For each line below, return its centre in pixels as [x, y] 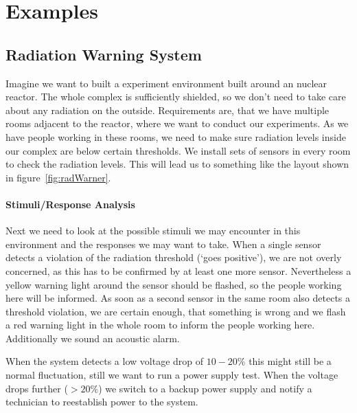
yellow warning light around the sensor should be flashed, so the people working [174, 284]
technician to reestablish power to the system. [102, 402]
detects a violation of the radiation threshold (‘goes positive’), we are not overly [174, 257]
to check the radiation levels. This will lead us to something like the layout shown [177, 164]
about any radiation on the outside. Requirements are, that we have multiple [168, 110]
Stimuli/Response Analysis [70, 204]
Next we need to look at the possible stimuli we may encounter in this [153, 231]
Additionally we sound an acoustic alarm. [93, 338]
